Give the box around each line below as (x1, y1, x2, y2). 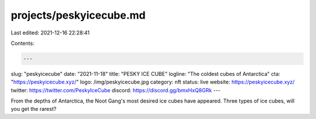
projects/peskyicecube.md (11, 9, 146, 22)
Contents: (11, 40, 35, 47)
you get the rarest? (11, 106, 57, 113)
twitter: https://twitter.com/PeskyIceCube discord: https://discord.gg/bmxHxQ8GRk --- (11, 86, 221, 93)
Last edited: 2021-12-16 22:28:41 (11, 29, 90, 36)
